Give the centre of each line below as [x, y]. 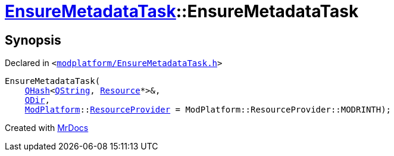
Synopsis [33, 40]
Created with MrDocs [47, 128]
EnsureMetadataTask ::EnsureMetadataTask [182, 11]
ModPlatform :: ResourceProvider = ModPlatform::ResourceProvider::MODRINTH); [208, 110]
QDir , [37, 100]
